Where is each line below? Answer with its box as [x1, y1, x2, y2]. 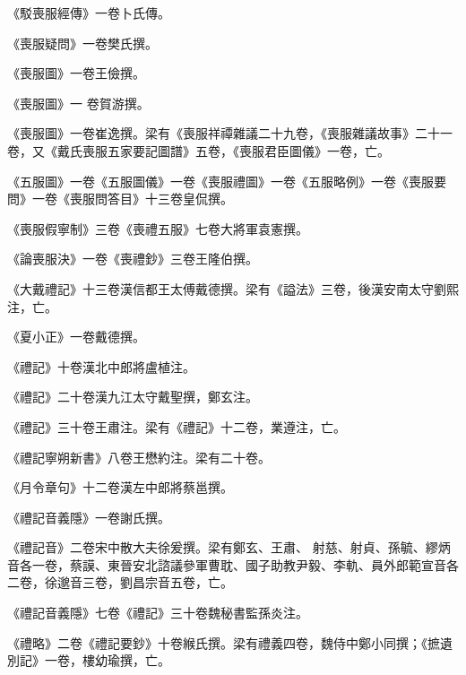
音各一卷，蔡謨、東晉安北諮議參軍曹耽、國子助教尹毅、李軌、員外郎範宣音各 [7, 555, 459, 574]
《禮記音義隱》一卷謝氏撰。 [7, 507, 170, 526]
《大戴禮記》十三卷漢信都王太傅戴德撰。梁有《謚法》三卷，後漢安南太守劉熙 [7, 279, 459, 298]
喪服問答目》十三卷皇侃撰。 [69, 189, 233, 208]
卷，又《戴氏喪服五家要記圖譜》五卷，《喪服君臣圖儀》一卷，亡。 [7, 141, 390, 160]
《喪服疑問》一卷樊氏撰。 [7, 33, 158, 52]
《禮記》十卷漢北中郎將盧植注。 [7, 357, 195, 376]
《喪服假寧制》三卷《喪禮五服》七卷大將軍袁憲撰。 [7, 219, 308, 238]
